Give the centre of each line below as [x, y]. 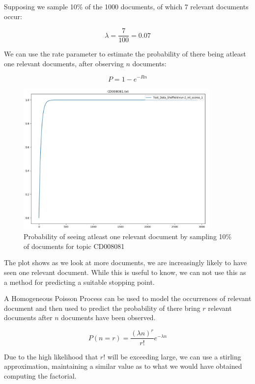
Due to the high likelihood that [51, 356]
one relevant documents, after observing [64, 63]
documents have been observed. [108, 317]
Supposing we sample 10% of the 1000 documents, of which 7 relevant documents [126, 6]
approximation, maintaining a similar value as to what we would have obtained [123, 366]
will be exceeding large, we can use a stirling [174, 356]
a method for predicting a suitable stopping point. [79, 282]
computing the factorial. [40, 375]
